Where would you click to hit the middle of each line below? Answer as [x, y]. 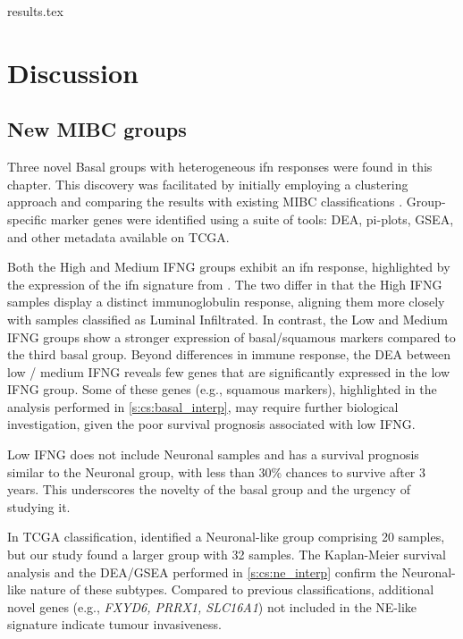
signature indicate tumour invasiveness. [114, 624]
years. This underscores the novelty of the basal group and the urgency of [209, 489]
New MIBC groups [97, 129]
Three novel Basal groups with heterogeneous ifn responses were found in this [220, 167]
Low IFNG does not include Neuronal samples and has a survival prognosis [213, 454]
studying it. [39, 506]
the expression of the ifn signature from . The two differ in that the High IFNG [225, 284]
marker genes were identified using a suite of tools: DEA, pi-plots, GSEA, [252, 219]
